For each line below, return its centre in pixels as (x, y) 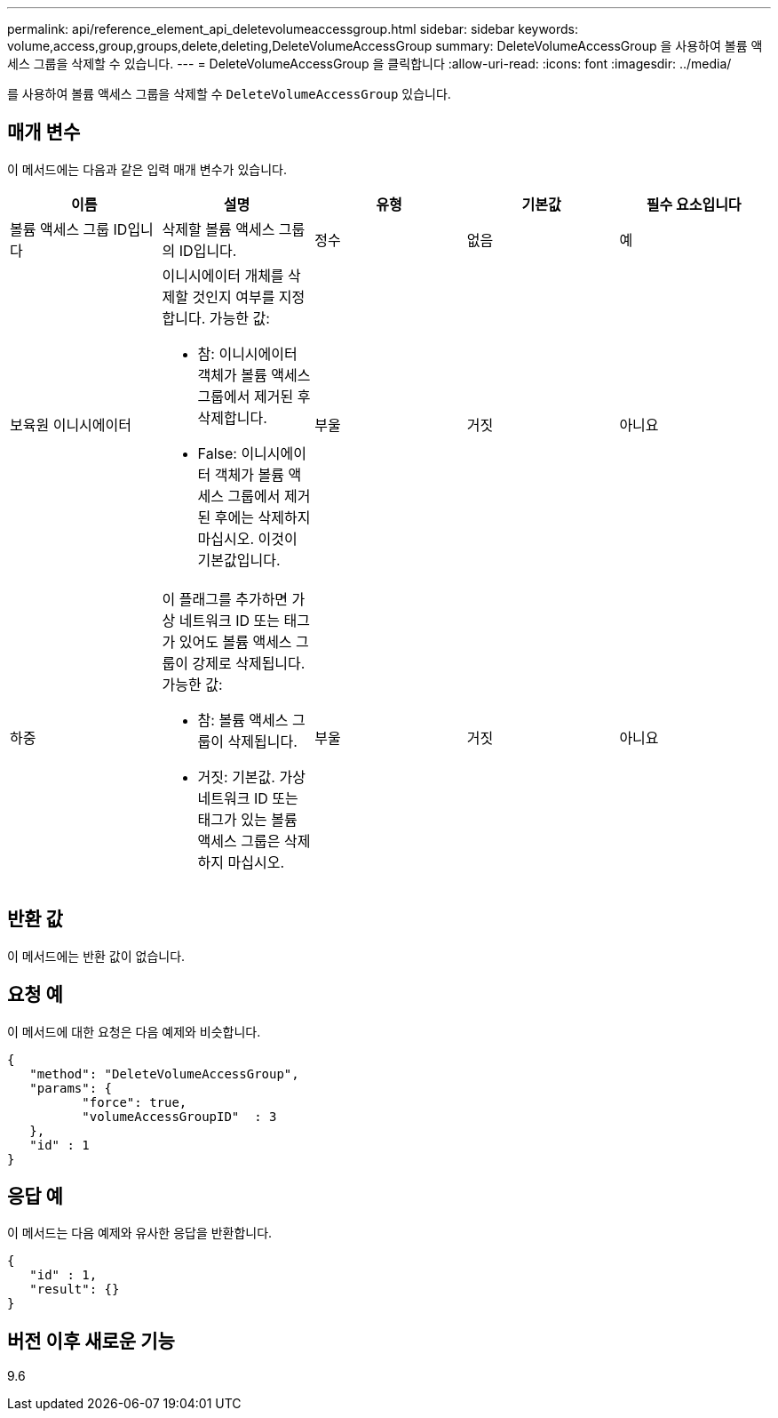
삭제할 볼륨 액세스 (218, 229)
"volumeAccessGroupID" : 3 (179, 1116)
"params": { (71, 1088)
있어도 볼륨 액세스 (235, 641)
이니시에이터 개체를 (223, 275)
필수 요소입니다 (694, 204)
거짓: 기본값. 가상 (251, 777)
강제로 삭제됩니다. (249, 663)
